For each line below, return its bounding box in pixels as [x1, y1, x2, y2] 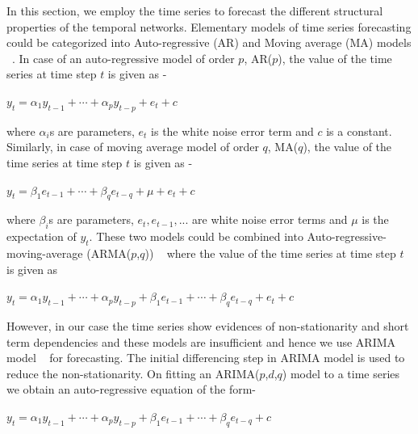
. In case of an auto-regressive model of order [12, 49, 235, 66]
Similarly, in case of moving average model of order [6, 138, 259, 155]
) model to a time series [282, 364, 400, 381]
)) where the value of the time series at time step [144, 244, 396, 261]
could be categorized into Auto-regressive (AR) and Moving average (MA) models [6, 34, 412, 51]
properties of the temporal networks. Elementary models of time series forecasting [6, 18, 412, 35]
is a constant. [326, 122, 392, 139]
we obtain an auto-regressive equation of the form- [6, 381, 257, 398]
